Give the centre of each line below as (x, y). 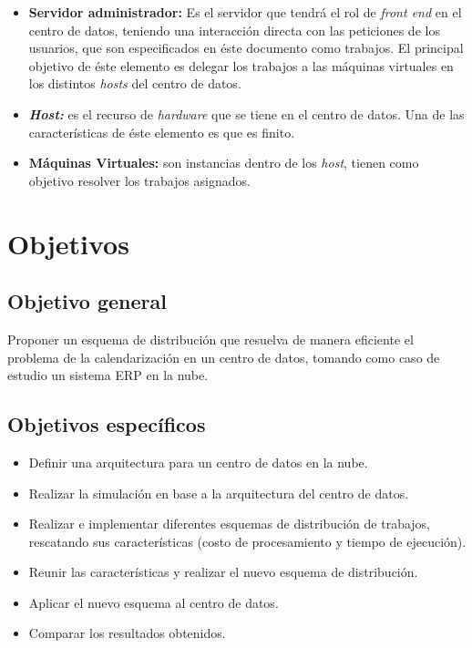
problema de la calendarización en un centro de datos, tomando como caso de (224, 357)
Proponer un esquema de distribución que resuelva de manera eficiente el (210, 339)
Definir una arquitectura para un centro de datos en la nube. (198, 462)
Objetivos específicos (107, 424)
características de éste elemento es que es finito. (162, 132)
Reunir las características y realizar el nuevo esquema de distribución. (223, 572)
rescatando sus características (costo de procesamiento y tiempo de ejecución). (247, 541)
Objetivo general (87, 301)
